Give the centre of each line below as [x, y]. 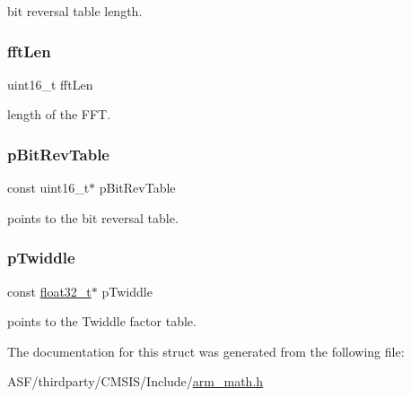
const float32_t [49, 291]
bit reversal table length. [75, 11]
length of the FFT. [59, 114]
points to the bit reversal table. [93, 217]
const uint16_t [48, 188]
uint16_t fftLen [50, 84]
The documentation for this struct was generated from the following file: [206, 351]
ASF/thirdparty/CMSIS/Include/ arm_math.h [136, 381]
